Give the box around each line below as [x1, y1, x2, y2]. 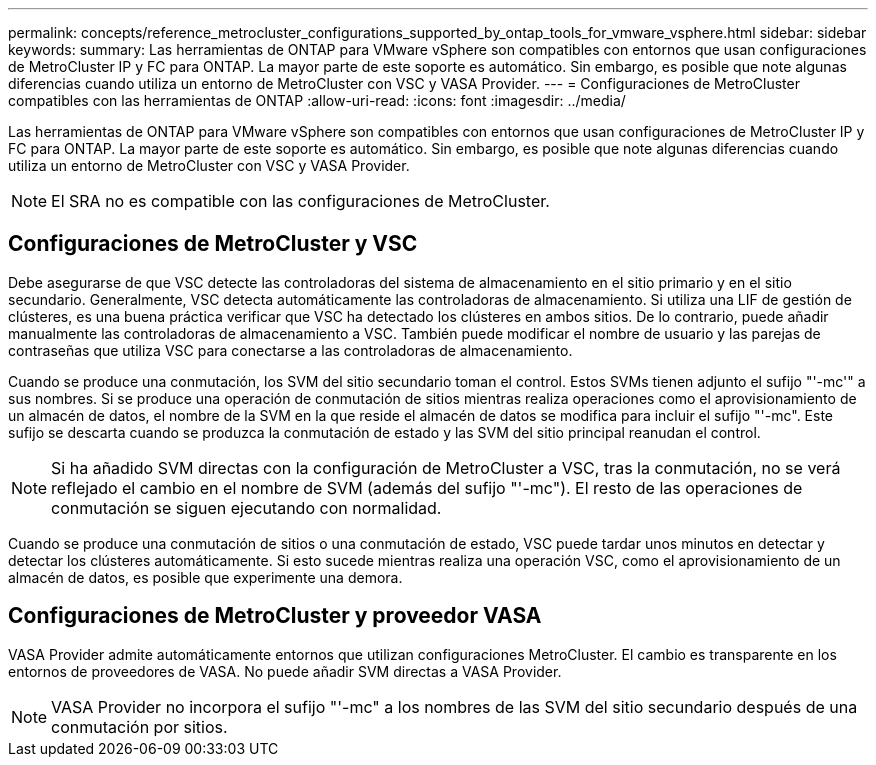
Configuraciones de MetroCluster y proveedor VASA [8, 603, 542, 629]
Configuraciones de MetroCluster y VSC [8, 231, 418, 257]
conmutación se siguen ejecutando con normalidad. [51, 497, 442, 518]
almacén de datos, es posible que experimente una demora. [8, 568, 403, 586]
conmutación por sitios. [51, 716, 228, 737]
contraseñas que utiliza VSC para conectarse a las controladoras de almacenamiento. [8, 341, 573, 359]
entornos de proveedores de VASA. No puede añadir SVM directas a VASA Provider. [8, 662, 562, 680]
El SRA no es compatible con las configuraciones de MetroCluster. [51, 191, 550, 211]
